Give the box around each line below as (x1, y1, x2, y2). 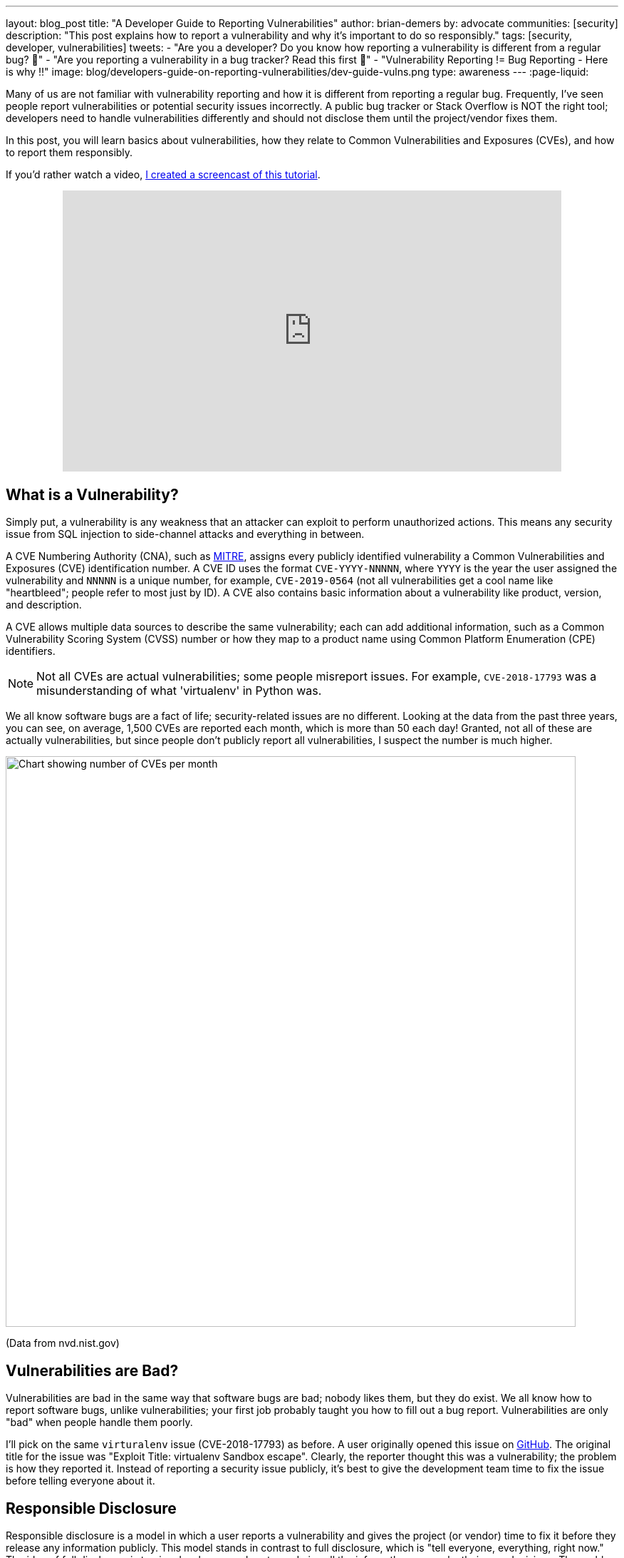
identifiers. (6, 645, 56, 658)
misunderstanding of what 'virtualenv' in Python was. (36, 683, 322, 698)
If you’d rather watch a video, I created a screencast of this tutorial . (6, 168, 321, 180)
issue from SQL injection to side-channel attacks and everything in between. (6, 528, 365, 541)
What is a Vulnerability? (6, 486, 179, 504)
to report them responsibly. (6, 146, 133, 158)
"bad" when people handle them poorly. (6, 1416, 193, 1429)
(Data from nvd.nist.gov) (6, 1337, 120, 1350)
